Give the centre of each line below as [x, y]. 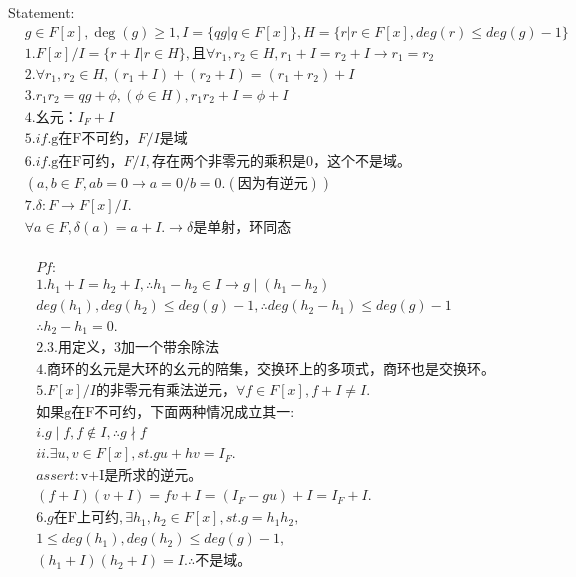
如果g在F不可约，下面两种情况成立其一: [165, 413]
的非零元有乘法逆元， [165, 391]
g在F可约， [87, 162]
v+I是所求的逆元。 [141, 476]
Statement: [41, 12]
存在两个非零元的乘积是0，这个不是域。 [281, 162]
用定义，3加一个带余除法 [138, 347]
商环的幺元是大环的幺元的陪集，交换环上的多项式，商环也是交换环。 [271, 370]
